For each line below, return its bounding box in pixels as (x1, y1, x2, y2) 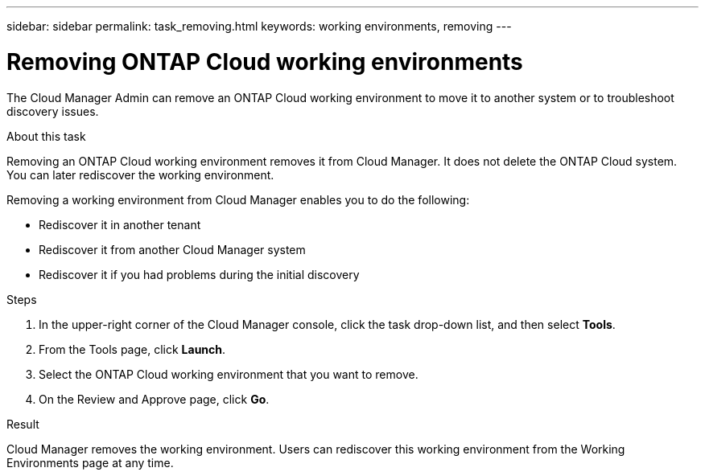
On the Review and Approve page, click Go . (39, 392, 270, 406)
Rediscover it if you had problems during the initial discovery (39, 267, 360, 281)
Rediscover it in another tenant (39, 217, 201, 232)
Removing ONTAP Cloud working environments (6, 47, 523, 76)
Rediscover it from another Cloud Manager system (39, 242, 306, 256)
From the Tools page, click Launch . (39, 342, 226, 356)
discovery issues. (6, 104, 99, 118)
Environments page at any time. (6, 455, 174, 470)
